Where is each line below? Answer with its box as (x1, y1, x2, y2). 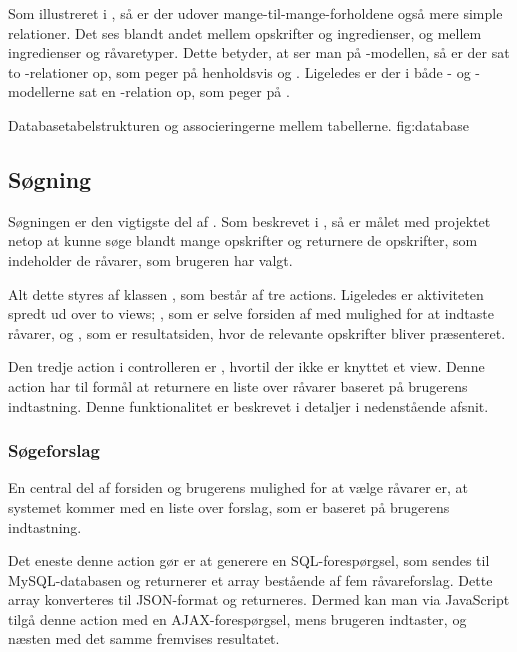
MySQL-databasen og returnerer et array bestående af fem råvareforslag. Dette (8, 569, 493, 590)
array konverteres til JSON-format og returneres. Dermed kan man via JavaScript (8, 589, 510, 610)
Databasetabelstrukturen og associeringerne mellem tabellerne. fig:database (8, 114, 469, 135)
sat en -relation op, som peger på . (79, 81, 290, 102)
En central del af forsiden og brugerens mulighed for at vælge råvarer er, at (8, 477, 468, 498)
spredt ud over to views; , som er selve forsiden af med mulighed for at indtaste (8, 303, 494, 324)
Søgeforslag (8, 438, 100, 463)
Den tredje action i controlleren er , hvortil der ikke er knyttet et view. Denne (8, 356, 485, 377)
